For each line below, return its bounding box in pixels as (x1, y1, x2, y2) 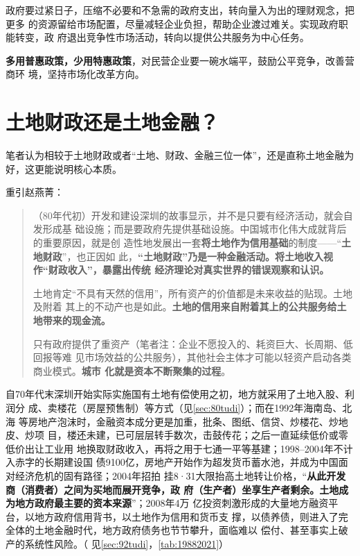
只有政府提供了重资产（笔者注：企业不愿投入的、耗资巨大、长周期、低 (33, 336, 353, 351)
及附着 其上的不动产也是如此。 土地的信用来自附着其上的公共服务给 (33, 299, 337, 314)
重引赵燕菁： (6, 185, 64, 199)
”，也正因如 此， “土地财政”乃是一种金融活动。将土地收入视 (62, 248, 334, 263)
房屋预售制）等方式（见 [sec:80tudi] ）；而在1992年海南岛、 (86, 401, 343, 414)
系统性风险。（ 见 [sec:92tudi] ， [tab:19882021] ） (24, 536, 229, 550)
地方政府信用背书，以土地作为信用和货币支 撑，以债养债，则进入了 (34, 509, 339, 523)
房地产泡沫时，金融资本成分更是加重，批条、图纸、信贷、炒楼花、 (28, 414, 329, 428)
